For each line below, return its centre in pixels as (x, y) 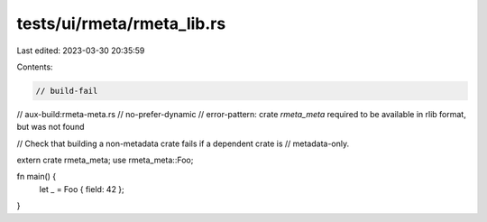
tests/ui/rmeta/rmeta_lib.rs (121, 23)
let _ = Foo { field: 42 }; (82, 189)
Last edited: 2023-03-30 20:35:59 (81, 51)
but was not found (51, 127)
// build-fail (67, 91)
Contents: (35, 67)
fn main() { (37, 177)
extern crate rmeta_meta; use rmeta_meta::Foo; (105, 160)
